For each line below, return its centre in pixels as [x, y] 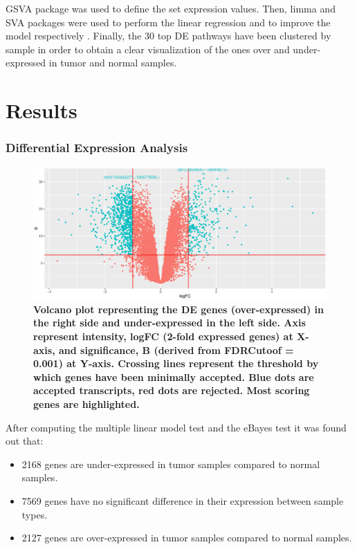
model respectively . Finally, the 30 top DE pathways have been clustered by [168, 36]
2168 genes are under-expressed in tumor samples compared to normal [171, 464]
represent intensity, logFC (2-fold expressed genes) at [163, 336]
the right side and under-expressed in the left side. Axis [170, 323]
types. [35, 514]
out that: [25, 441]
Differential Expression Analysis [97, 148]
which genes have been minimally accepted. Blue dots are [174, 376]
